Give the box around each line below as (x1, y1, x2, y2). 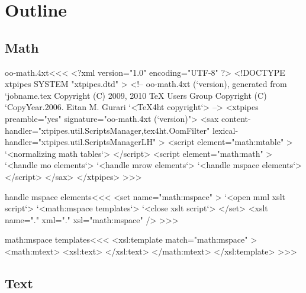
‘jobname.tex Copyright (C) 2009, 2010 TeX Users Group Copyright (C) (5, 89, 267, 101)
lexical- (212, 124, 239, 136)
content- (221, 112, 251, 124)
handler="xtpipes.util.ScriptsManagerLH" (5, 136, 156, 148)
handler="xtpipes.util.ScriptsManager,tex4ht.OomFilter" (5, 124, 210, 136)
